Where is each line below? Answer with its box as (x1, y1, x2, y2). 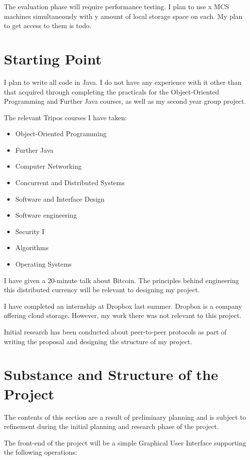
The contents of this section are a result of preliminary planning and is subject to (4, 412, 246, 422)
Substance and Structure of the (4, 365, 218, 384)
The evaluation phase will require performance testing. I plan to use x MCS (4, 1, 229, 11)
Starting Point (4, 48, 102, 68)
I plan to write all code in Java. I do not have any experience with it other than (4, 77, 242, 87)
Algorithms (15, 242, 49, 253)
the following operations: (4, 447, 77, 457)
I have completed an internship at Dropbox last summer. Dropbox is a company (4, 301, 242, 311)
